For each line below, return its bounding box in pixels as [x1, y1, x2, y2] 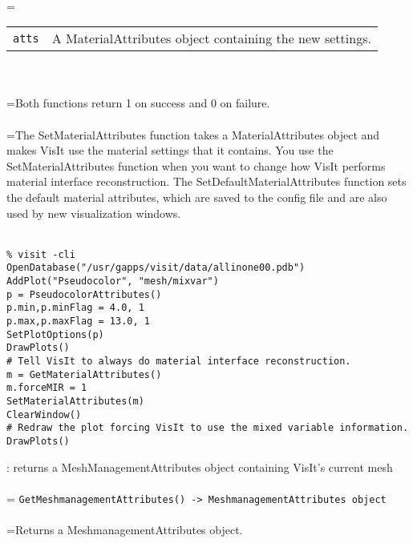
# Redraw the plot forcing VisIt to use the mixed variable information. [6, 422, 409, 434]
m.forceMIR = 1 [6, 382, 87, 394]
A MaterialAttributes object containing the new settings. [51, 29, 371, 48]
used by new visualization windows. [6, 204, 181, 221]
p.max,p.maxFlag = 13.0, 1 [6, 316, 150, 327]
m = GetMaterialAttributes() [6, 368, 162, 380]
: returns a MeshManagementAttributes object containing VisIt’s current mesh [6, 458, 393, 475]
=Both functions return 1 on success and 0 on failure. [6, 95, 270, 111]
